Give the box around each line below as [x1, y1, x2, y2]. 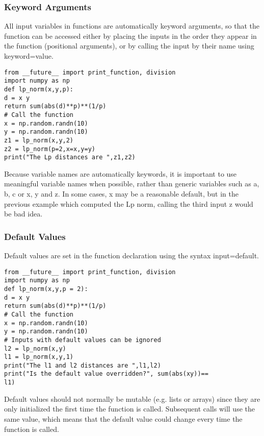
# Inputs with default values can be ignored [4, 336, 161, 344]
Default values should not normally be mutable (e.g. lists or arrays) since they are [4, 393, 260, 404]
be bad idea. [4, 208, 43, 219]
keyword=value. [4, 51, 54, 61]
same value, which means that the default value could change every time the [4, 413, 243, 424]
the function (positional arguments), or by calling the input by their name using [4, 40, 254, 51]
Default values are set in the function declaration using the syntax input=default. [4, 250, 259, 260]
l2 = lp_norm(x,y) [4, 345, 66, 352]
